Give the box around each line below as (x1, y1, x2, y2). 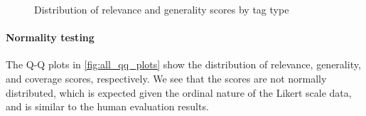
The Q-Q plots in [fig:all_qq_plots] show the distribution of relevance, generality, (6, 57, 361, 72)
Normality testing (6, 30, 95, 45)
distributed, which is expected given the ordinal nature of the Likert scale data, (6, 85, 352, 100)
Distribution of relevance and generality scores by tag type (34, 2, 289, 16)
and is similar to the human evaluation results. (6, 99, 209, 114)
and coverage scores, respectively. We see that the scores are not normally (6, 70, 327, 85)
